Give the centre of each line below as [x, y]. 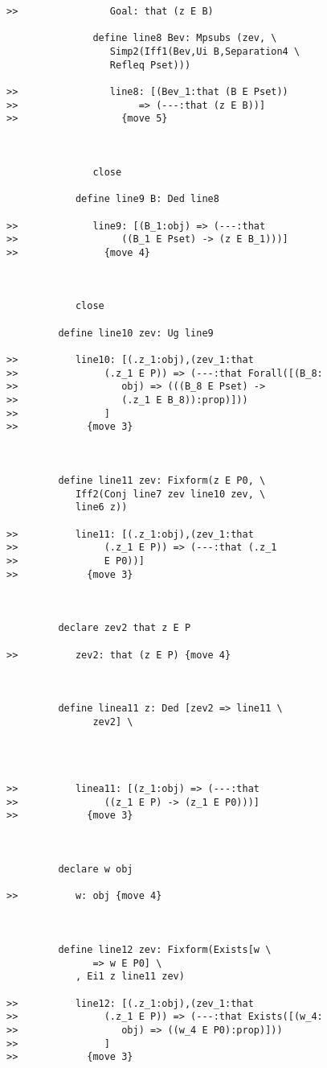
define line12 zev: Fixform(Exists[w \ [165, 949]
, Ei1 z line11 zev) [130, 977]
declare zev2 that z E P [125, 628]
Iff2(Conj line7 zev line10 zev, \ [170, 494]
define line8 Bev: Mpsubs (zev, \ [185, 38]
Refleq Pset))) [150, 65]
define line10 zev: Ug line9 [136, 333]
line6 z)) [101, 507]
